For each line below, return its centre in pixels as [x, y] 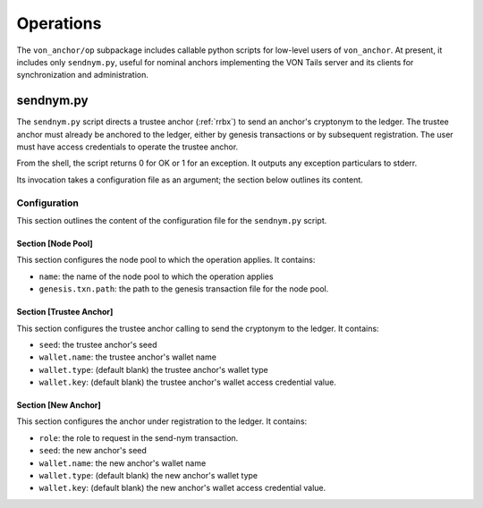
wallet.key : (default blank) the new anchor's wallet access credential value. [182, 488]
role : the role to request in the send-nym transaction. [139, 437]
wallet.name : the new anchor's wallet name [123, 463]
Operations [59, 23]
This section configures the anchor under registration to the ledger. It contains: [162, 421]
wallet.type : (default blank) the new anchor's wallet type [148, 476]
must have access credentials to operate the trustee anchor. [127, 147]
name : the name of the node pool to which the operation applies [156, 276]
